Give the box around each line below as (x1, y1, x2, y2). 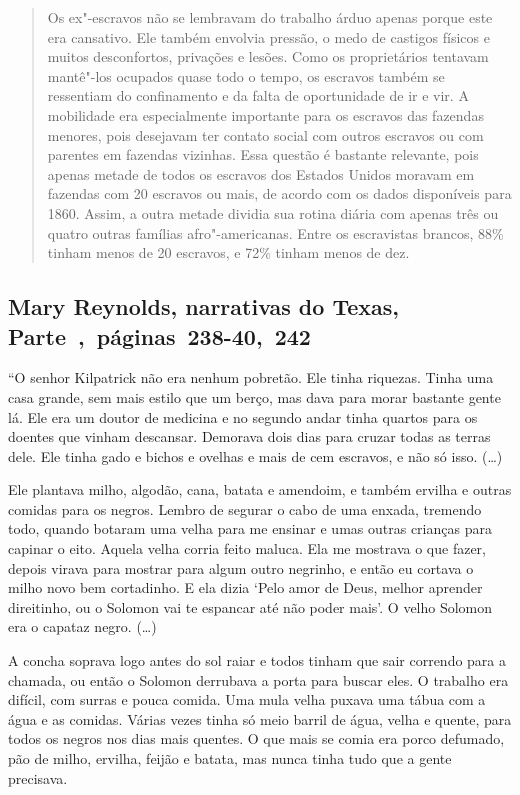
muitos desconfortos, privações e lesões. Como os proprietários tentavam (47, 46, 489, 67)
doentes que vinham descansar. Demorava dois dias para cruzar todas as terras (8, 426, 491, 447)
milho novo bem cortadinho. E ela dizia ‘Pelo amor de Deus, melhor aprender (8, 577, 483, 598)
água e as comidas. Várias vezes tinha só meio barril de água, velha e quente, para (8, 708, 512, 729)
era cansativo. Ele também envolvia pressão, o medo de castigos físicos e (47, 26, 490, 47)
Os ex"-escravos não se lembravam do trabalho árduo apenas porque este (47, 7, 493, 27)
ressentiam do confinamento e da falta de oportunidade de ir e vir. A (47, 85, 469, 106)
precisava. (8, 767, 68, 788)
